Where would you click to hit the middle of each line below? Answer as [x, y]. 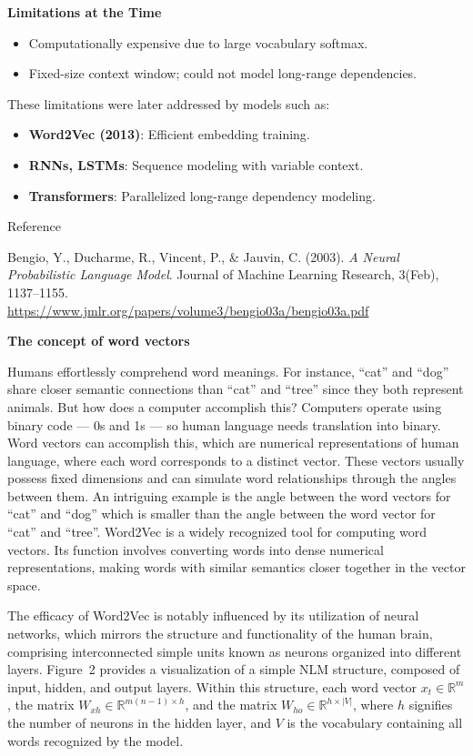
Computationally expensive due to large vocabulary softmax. [198, 42]
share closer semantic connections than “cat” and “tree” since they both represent [236, 389]
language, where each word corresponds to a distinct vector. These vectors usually [236, 460]
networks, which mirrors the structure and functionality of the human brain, [220, 634]
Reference [34, 226]
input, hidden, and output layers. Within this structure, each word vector [212, 686]
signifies [431, 705]
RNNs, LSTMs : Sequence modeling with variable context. [196, 164]
